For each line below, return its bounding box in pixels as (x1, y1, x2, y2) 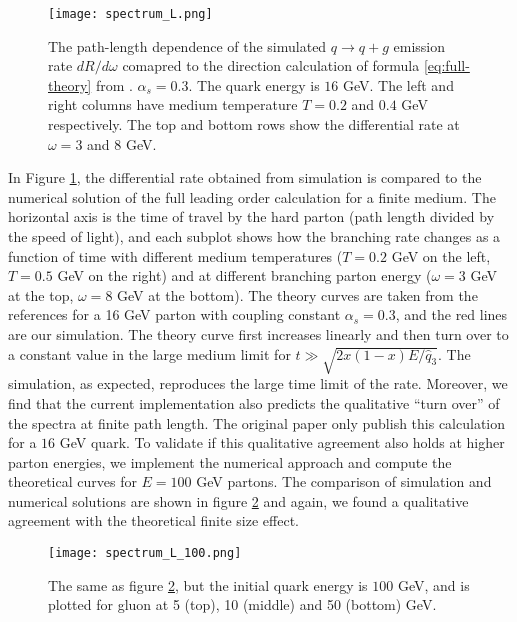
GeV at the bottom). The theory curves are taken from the (117, 284, 478, 305)
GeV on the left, (391, 245, 491, 266)
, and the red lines (395, 304, 508, 325)
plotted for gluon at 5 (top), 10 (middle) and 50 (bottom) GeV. (48, 594, 437, 615)
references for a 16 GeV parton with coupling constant (8, 304, 341, 325)
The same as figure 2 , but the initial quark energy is (48, 574, 368, 595)
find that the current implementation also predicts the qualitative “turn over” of (8, 392, 500, 413)
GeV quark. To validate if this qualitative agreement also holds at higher (59, 432, 505, 453)
